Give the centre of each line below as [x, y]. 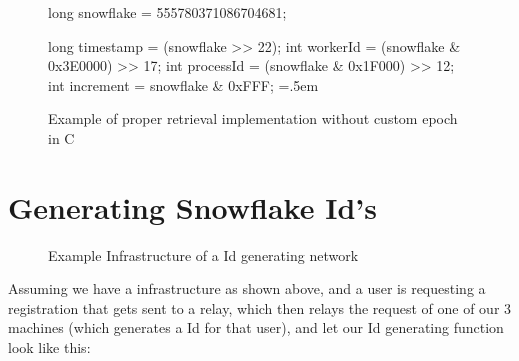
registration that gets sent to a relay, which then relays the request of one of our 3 [260, 307]
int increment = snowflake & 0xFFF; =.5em [183, 84]
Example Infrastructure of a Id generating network [203, 254]
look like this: [49, 347]
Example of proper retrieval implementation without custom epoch [253, 118]
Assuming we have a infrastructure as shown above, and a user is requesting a [247, 288]
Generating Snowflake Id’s [192, 206]
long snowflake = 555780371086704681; [167, 12]
